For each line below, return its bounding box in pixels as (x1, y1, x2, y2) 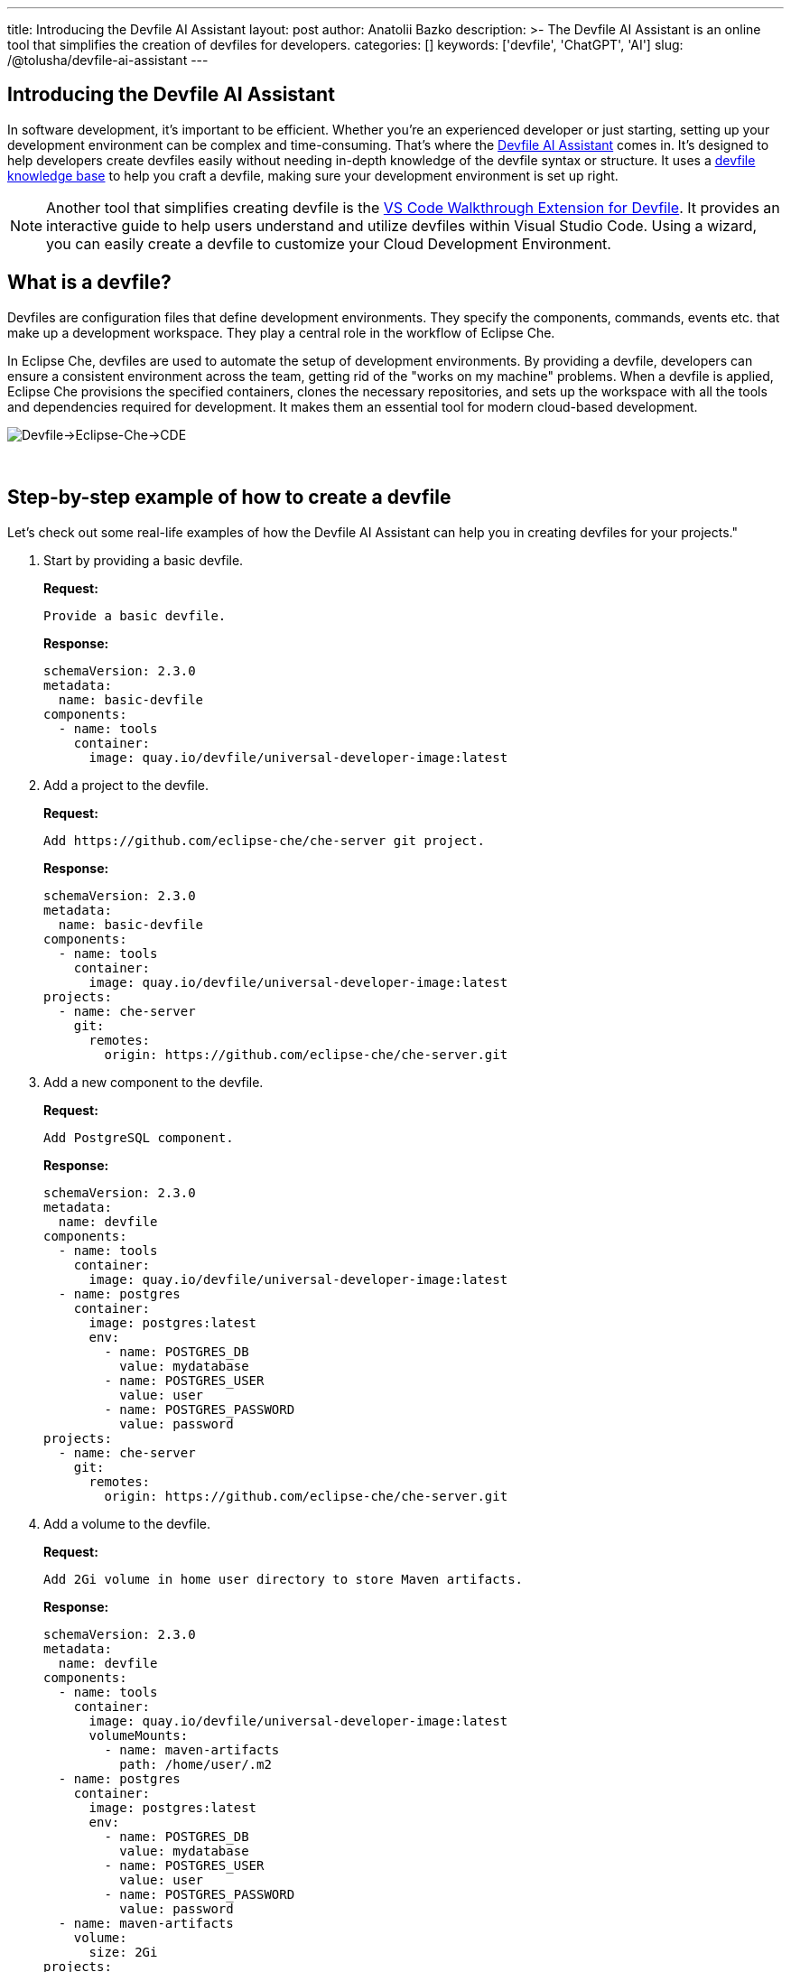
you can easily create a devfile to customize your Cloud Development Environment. (46, 234, 611, 253)
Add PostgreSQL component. (43, 1130, 234, 1145)
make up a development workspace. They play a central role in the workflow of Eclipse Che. (7, 324, 555, 340)
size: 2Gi (88, 1944, 158, 1959)
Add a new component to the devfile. (43, 1074, 264, 1090)
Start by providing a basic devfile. (43, 552, 244, 568)
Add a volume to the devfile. (43, 1515, 210, 1531)
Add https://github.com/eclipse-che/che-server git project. (43, 833, 485, 848)
